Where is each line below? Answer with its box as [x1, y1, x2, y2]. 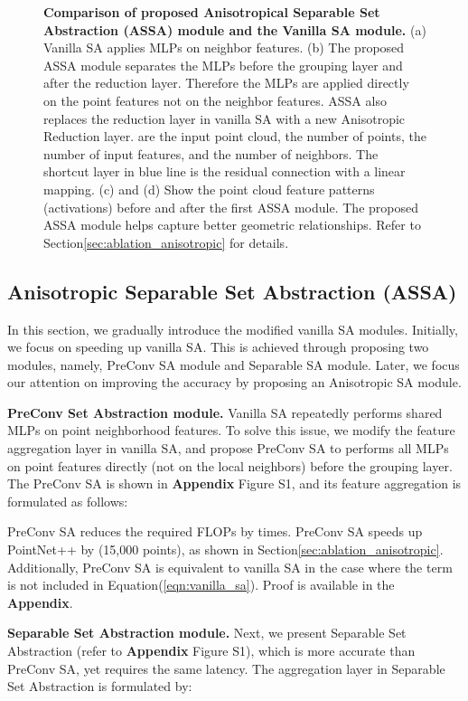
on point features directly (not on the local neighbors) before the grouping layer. [7, 456, 453, 475]
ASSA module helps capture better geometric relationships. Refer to [43, 215, 421, 234]
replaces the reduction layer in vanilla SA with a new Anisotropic [43, 109, 406, 128]
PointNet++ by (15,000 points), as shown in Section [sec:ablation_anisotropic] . [7, 540, 444, 559]
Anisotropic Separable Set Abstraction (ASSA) [7, 277, 457, 305]
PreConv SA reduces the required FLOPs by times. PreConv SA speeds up [7, 522, 423, 541]
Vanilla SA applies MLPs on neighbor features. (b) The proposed [43, 38, 405, 57]
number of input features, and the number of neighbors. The [43, 144, 379, 163]
